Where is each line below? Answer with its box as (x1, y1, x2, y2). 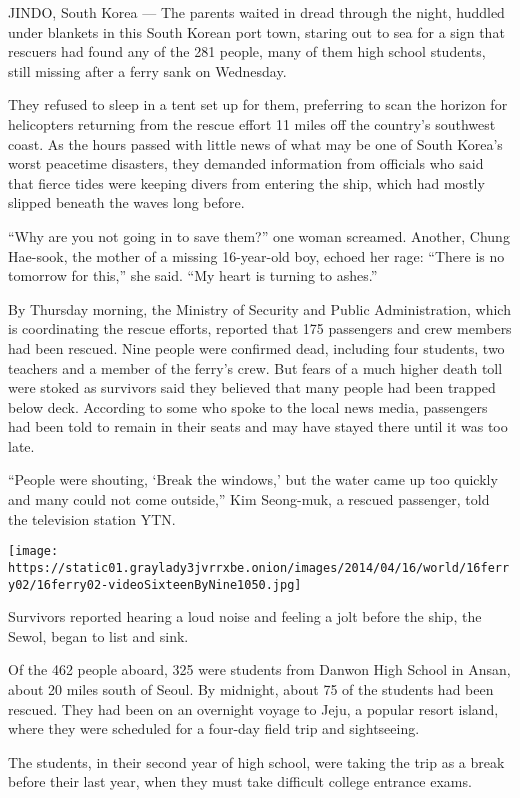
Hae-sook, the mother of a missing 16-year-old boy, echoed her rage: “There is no (8, 245, 505, 266)
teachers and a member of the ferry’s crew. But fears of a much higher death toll (8, 357, 503, 378)
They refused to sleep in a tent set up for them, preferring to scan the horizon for (8, 94, 508, 115)
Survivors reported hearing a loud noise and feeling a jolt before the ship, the (8, 606, 482, 627)
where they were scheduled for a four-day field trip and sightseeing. (8, 718, 420, 739)
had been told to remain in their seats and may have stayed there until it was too (8, 416, 508, 437)
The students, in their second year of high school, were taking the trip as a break (8, 751, 505, 772)
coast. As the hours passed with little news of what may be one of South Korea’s (8, 133, 503, 154)
